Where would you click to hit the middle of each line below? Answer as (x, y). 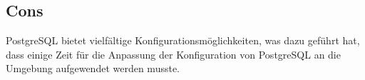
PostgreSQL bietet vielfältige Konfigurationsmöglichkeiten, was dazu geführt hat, (183, 40)
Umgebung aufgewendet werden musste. (93, 68)
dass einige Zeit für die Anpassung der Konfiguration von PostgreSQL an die (173, 54)
